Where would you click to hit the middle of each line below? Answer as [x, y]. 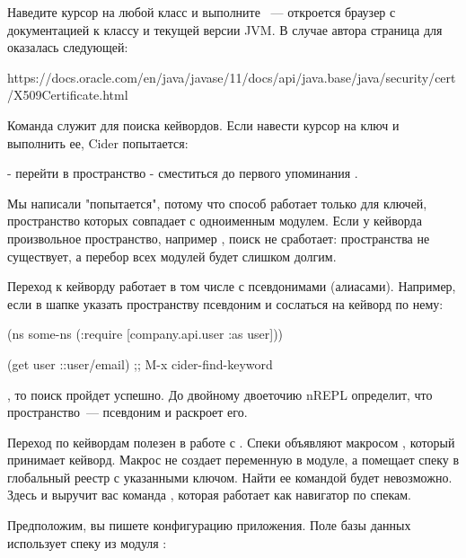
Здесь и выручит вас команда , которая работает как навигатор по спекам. [209, 495]
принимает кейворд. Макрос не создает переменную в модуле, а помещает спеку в [233, 460]
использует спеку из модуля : [87, 542]
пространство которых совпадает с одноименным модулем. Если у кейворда [215, 221]
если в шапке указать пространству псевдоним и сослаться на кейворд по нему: [225, 303]
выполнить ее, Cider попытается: [98, 142]
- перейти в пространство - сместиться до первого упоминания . [183, 173]
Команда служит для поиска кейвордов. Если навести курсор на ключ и [203, 124]
